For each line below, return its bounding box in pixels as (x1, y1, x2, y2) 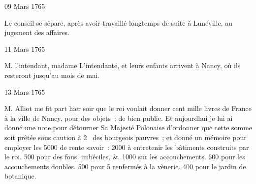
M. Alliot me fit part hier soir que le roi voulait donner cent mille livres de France (4, 103, 252, 113)
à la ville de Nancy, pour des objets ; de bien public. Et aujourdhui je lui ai (4, 112, 233, 123)
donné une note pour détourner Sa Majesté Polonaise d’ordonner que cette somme (4, 122, 253, 133)
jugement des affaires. (4, 27, 70, 37)
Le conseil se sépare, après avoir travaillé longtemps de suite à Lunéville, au (4, 17, 232, 28)
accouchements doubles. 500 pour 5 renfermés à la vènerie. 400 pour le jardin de (4, 161, 246, 171)
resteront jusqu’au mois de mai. (4, 70, 99, 80)
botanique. (4, 171, 36, 181)
